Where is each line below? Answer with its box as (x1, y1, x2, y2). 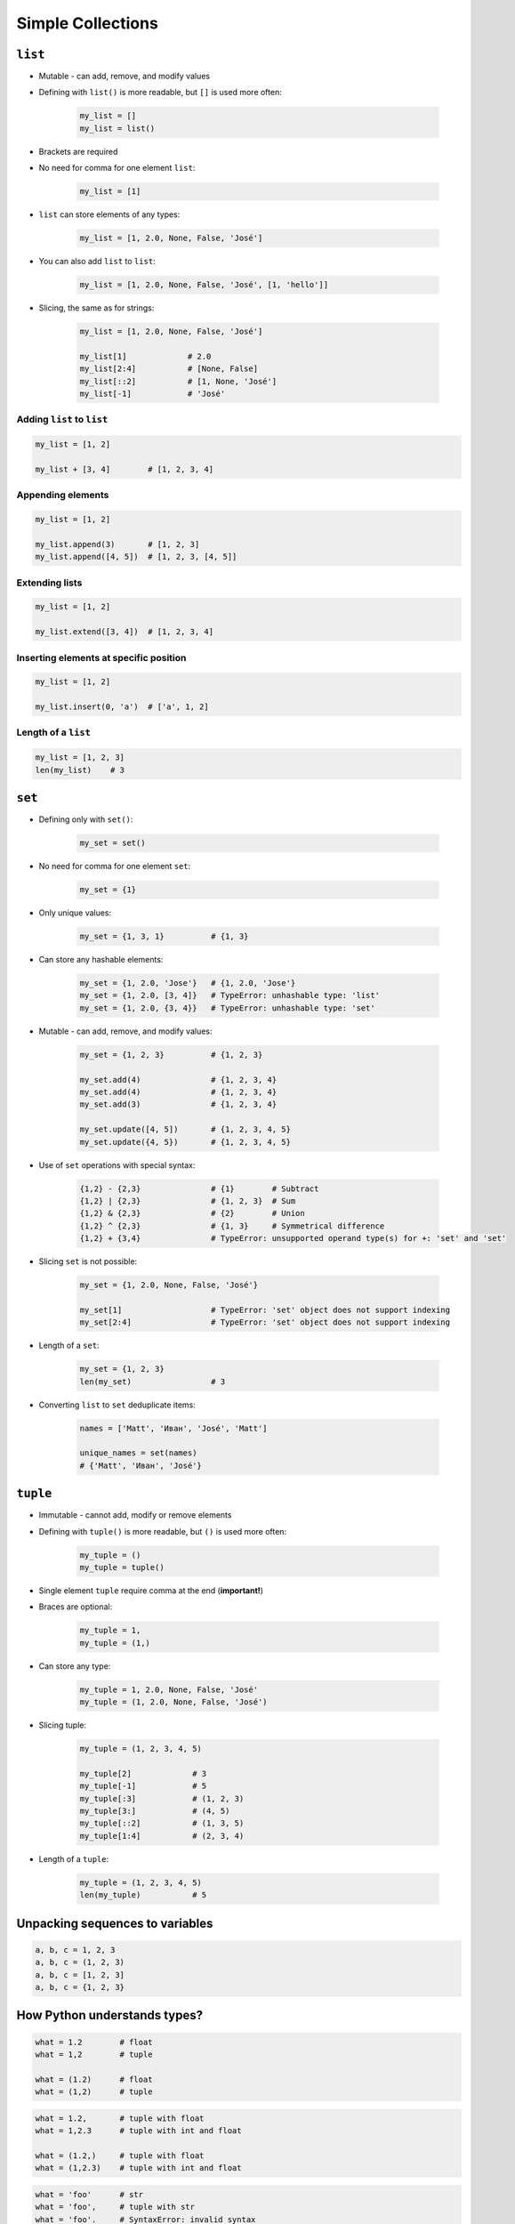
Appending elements (16, 489, 109, 502)
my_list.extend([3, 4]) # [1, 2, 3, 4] (35, 627, 213, 637)
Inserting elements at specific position (16, 651, 187, 664)
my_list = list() (79, 123, 156, 133)
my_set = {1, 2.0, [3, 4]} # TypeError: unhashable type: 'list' (79, 990, 381, 1001)
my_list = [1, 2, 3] (35, 753, 125, 762)
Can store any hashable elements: (38, 955, 164, 965)
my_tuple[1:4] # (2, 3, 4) (79, 1831, 245, 1841)
